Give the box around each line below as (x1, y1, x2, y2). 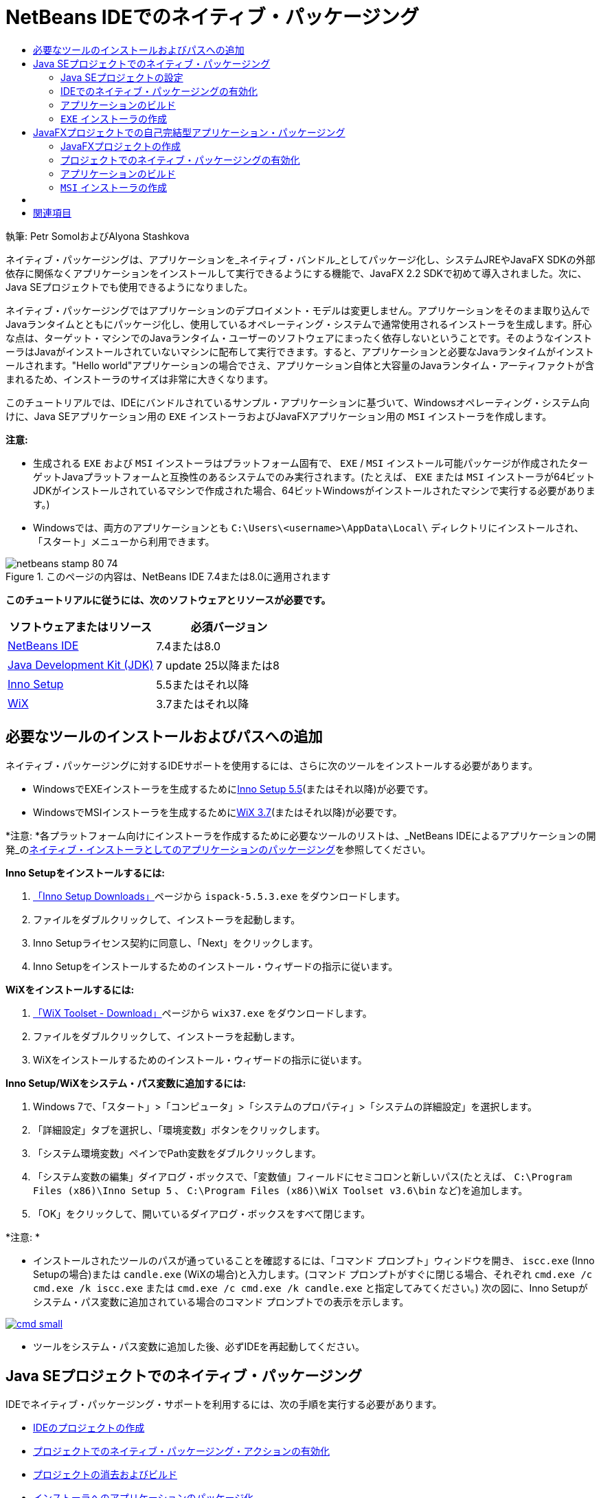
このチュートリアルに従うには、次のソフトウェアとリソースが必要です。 (5, 593, 331, 606)
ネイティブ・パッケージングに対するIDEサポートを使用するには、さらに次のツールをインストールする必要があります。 (5, 759, 538, 771)
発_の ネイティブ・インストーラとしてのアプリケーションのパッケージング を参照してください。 (5, 843, 431, 855)
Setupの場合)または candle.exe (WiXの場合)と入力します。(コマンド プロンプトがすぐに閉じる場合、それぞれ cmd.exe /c (33, 1268, 593, 1280)
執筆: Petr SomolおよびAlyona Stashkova (5, 230, 190, 242)
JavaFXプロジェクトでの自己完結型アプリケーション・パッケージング (33, 126, 345, 138)
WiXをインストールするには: (5, 983, 135, 995)
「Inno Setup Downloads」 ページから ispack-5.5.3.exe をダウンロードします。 (33, 890, 405, 902)
